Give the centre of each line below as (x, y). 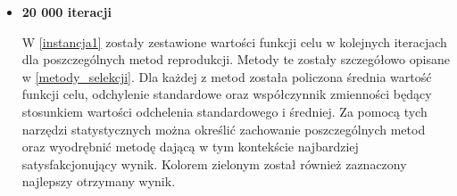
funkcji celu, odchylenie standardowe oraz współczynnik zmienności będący (227, 94)
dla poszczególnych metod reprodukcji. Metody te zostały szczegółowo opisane (236, 59)
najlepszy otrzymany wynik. (99, 181)
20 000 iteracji (66, 12)
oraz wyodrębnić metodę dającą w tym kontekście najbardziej (190, 147)
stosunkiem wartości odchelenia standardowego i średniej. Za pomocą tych (224, 111)
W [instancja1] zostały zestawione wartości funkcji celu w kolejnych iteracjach (234, 41)
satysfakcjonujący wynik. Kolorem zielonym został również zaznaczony (214, 163)
